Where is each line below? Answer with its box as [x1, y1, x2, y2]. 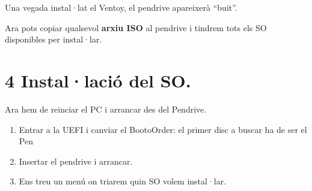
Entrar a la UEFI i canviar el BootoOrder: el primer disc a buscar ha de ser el [19, 123, 307, 135]
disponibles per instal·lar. [5, 33, 102, 46]
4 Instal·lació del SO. [5, 68, 191, 92]
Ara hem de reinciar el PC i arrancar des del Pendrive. [5, 102, 207, 115]
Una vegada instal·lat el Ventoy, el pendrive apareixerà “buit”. [5, 1, 237, 13]
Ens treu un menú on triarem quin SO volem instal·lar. [19, 175, 227, 187]
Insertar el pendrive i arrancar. [19, 154, 133, 167]
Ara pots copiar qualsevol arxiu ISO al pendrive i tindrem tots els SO [5, 21, 267, 34]
